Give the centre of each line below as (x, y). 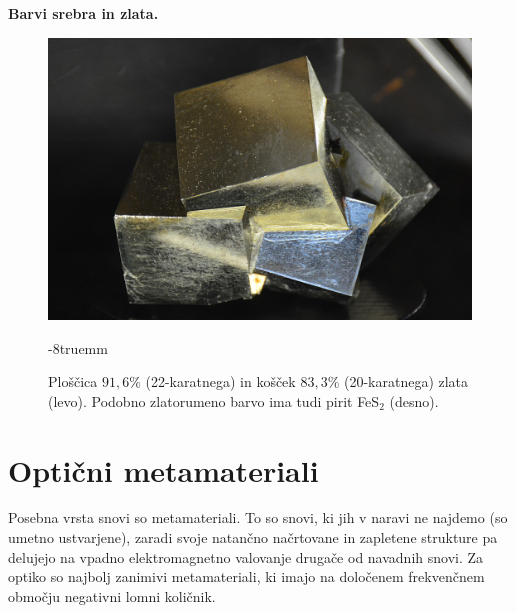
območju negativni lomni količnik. (112, 595)
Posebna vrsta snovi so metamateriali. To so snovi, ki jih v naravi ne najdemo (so (258, 517)
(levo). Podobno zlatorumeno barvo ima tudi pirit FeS (214, 400)
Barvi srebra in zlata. (83, 13)
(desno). (414, 400)
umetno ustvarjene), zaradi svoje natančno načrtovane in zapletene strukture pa (253, 537)
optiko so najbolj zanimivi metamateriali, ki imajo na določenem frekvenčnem (246, 576)
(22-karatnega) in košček (220, 381)
